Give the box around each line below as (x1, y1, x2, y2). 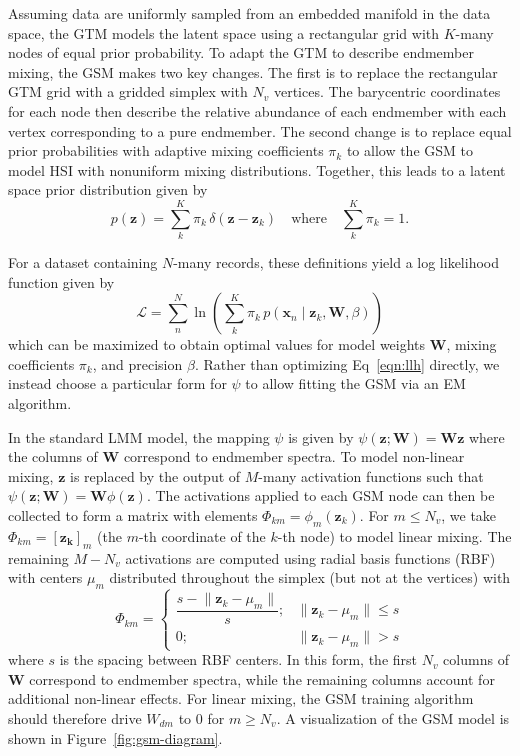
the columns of (8, 446, 98, 467)
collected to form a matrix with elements (8, 505, 258, 525)
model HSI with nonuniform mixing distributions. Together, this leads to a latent (8, 159, 506, 180)
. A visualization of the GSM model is (276, 707, 510, 728)
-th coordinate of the (138, 525, 266, 546)
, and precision (92, 353, 183, 374)
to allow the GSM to (346, 140, 473, 161)
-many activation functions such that (258, 465, 484, 486)
